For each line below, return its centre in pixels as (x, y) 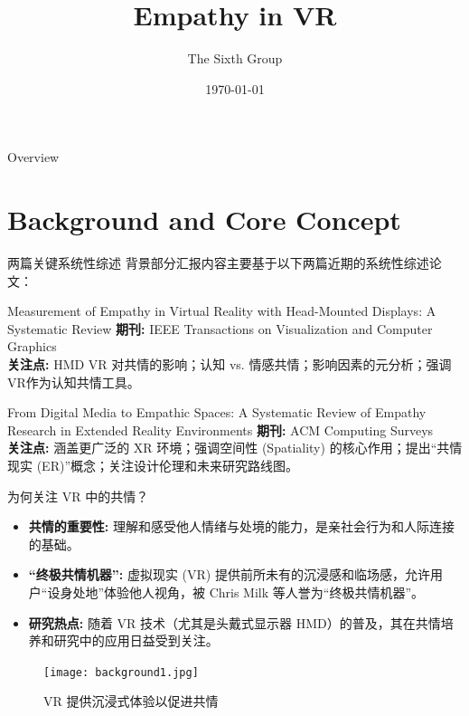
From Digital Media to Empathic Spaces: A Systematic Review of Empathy (217, 412)
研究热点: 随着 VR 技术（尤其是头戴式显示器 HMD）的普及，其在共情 (234, 622)
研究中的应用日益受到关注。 (136, 640)
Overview (33, 157)
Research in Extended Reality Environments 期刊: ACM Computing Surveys (220, 430)
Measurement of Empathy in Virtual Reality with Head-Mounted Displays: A (222, 311)
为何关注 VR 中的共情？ (78, 496)
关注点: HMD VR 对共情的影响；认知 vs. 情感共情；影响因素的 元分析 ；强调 (230, 364)
